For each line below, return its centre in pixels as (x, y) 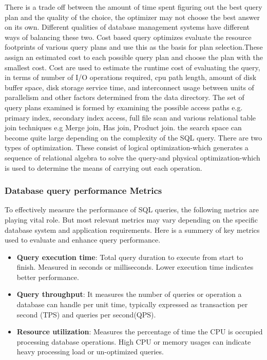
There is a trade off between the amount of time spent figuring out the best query (133, 7)
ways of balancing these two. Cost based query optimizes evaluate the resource (128, 37)
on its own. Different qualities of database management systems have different (127, 27)
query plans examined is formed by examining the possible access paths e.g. (124, 107)
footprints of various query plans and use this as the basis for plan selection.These (134, 47)
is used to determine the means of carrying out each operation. (103, 167)
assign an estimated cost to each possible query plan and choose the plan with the (134, 57)
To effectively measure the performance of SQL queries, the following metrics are (132, 209)
